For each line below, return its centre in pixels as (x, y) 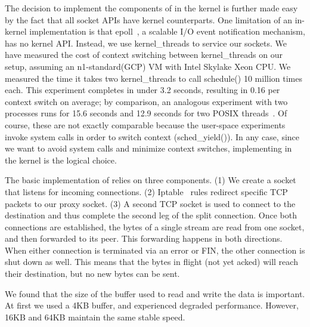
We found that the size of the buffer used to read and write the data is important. (155, 293)
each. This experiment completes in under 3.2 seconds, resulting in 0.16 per (142, 90)
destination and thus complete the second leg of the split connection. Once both (151, 215)
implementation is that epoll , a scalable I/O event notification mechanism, (167, 31)
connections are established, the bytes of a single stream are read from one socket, (155, 226)
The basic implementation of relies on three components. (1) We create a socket (151, 180)
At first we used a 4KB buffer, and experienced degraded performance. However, (152, 305)
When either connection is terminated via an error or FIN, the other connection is (155, 250)
